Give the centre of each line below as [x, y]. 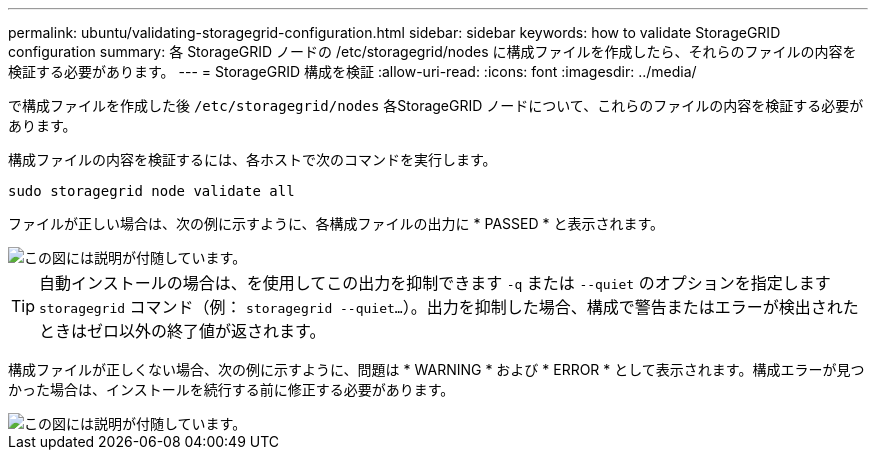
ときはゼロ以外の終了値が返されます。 [182, 331]
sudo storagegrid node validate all [151, 191]
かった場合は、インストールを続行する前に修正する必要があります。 [231, 389]
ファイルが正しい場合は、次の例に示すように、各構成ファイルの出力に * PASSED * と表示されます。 [336, 223]
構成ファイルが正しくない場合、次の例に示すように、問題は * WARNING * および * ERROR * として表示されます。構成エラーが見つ [436, 369]
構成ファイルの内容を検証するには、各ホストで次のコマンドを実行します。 [252, 159]
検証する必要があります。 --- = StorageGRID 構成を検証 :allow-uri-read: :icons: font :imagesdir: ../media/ [352, 71]
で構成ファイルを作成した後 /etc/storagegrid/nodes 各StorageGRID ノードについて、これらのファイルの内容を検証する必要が [436, 105]
